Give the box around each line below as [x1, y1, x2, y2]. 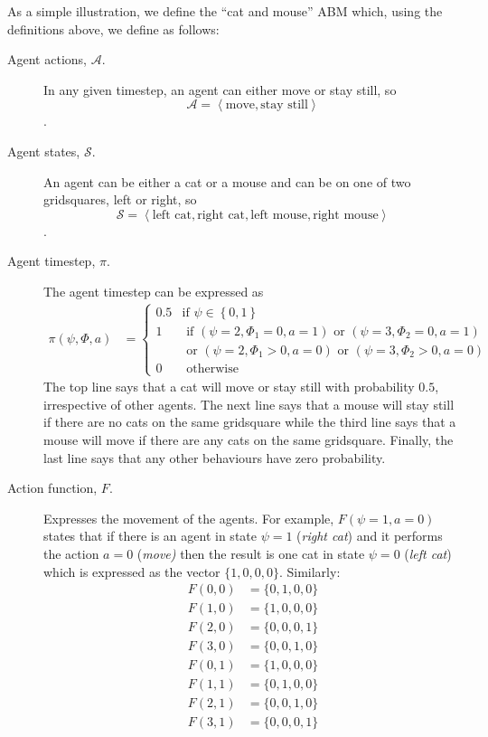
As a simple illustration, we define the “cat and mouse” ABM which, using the [7, 2, 443, 20]
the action [43, 543, 99, 562]
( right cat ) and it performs [296, 526, 443, 545]
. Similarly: [278, 562, 341, 581]
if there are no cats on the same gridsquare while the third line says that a [43, 412, 456, 431]
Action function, [7, 478, 98, 497]
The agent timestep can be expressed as [43, 281, 264, 300]
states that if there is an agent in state [43, 526, 257, 545]
